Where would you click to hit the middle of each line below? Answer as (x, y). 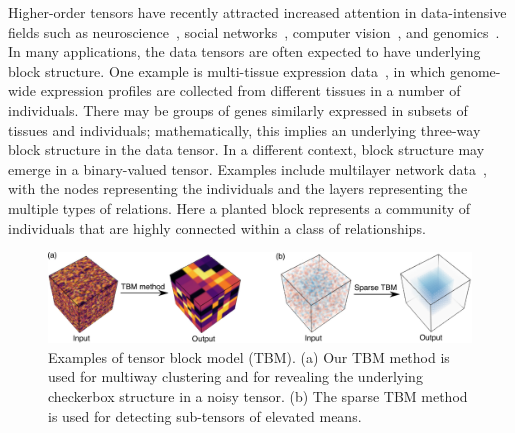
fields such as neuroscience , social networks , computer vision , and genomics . (254, 31)
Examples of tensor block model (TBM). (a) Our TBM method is (249, 356)
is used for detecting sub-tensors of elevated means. (205, 415)
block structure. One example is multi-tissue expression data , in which (227, 70)
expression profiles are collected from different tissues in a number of (250, 90)
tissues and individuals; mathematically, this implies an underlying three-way (244, 129)
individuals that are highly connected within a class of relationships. (217, 227)
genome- (475, 70)
